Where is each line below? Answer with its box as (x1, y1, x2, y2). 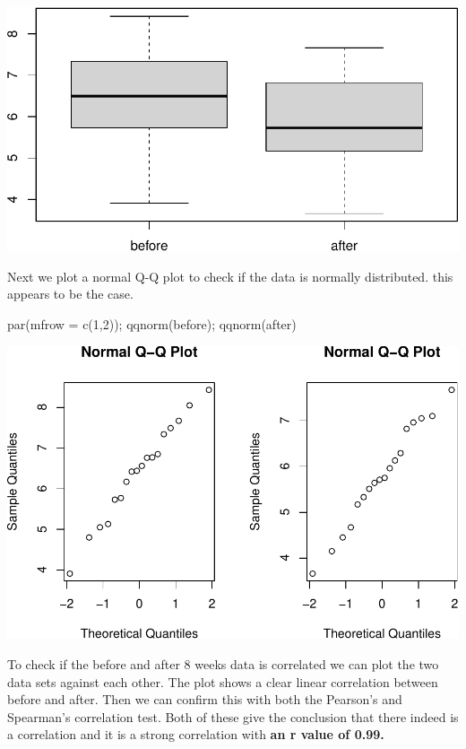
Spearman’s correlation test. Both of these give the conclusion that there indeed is (7, 707, 459, 726)
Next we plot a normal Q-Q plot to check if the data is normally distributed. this (7, 266, 453, 285)
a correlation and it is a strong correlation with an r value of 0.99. (7, 725, 384, 744)
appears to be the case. (7, 284, 134, 303)
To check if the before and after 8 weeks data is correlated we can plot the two (7, 654, 439, 673)
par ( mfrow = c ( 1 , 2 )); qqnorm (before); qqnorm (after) (7, 315, 297, 334)
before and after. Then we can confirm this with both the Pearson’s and (7, 690, 402, 709)
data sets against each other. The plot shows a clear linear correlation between (7, 672, 438, 691)
